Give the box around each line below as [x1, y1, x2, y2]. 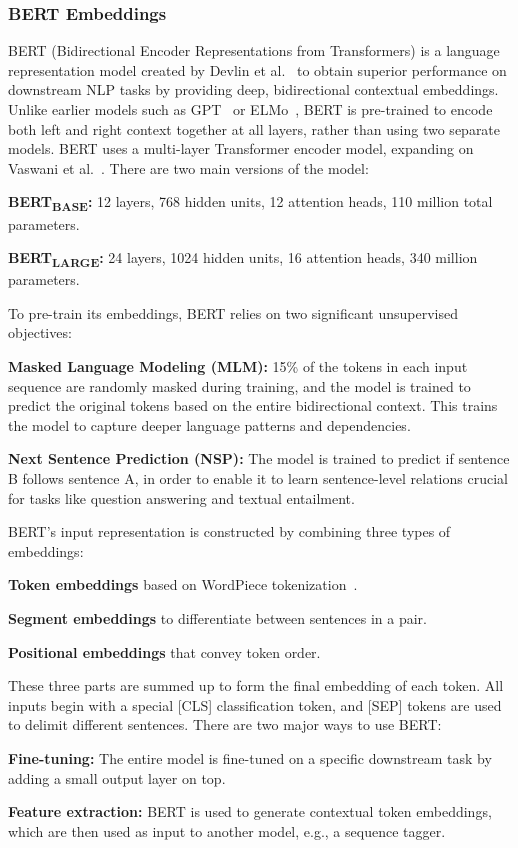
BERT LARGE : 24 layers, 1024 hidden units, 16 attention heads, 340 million [8, 247, 478, 270]
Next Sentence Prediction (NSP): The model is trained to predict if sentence [8, 448, 510, 469]
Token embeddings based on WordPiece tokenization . [8, 574, 358, 595]
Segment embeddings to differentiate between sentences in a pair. [8, 607, 427, 628]
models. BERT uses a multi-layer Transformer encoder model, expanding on [8, 138, 474, 159]
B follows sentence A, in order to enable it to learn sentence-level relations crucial [8, 467, 508, 488]
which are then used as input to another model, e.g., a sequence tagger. [8, 820, 446, 841]
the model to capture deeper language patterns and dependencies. [8, 414, 411, 435]
